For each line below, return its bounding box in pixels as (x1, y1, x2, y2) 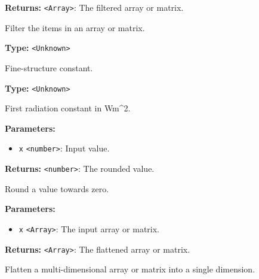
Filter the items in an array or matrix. (5, 21, 145, 34)
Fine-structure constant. (5, 61, 93, 74)
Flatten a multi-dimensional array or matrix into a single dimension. (5, 263, 255, 275)
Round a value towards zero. (5, 182, 109, 195)
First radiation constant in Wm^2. (5, 102, 131, 114)
